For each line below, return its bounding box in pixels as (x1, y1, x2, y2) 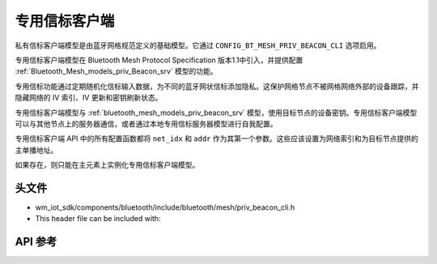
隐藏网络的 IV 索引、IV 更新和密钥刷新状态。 (15, 93, 163, 103)
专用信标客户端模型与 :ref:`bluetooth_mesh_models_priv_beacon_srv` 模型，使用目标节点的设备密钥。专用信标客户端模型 (15, 108, 418, 117)
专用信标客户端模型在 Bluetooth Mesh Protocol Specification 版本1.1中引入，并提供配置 (15, 55, 303, 65)
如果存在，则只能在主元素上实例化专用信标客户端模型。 (15, 160, 200, 170)
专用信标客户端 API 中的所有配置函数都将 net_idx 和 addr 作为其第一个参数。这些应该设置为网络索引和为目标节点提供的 (15, 134, 418, 143)
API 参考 (15, 235, 57, 249)
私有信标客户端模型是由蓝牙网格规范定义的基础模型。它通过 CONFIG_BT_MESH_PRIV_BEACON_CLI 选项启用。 (15, 40, 381, 50)
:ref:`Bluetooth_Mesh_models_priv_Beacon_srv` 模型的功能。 (15, 66, 218, 76)
